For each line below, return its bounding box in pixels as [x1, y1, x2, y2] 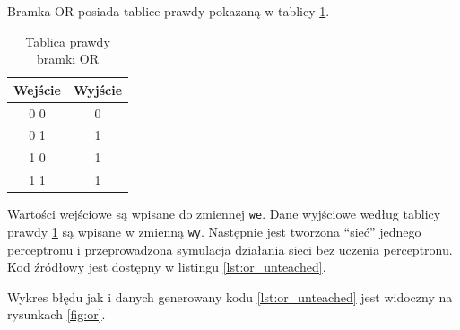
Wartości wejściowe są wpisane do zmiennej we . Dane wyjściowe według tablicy [7, 204, 441, 223]
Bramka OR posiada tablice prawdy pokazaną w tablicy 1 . [7, 2, 330, 20]
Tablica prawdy [25, 31, 110, 50]
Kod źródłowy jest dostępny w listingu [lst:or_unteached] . [7, 257, 326, 276]
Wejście [13, 80, 61, 99]
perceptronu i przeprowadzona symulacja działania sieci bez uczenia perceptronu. [7, 239, 453, 258]
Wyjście [73, 80, 123, 99]
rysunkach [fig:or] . [7, 305, 106, 324]
